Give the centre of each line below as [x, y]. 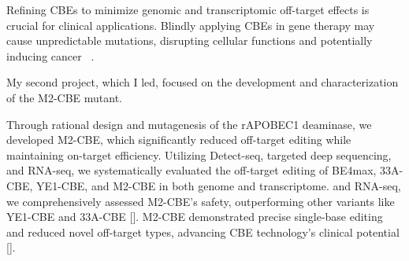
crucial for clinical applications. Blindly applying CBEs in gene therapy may [191, 25]
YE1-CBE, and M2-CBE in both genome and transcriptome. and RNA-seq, [219, 185]
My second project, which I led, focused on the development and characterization [203, 82]
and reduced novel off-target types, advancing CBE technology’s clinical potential [203, 232]
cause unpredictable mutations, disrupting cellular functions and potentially [190, 40]
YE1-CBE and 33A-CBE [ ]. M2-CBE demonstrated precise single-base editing [195, 217]
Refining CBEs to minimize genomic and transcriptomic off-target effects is [188, 9]
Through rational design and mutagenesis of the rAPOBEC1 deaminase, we [189, 124]
